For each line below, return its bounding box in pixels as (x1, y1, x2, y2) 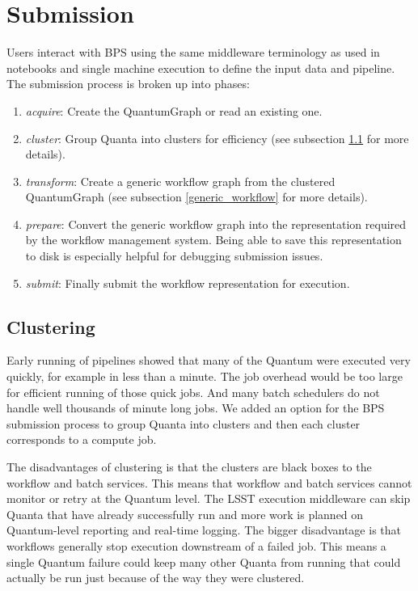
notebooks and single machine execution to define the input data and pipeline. (6, 59, 395, 76)
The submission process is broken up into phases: (6, 75, 250, 92)
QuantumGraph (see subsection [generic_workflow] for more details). (25, 188, 368, 205)
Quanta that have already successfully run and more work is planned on (6, 505, 364, 522)
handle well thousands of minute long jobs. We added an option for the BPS (6, 399, 385, 416)
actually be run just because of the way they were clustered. (6, 569, 305, 586)
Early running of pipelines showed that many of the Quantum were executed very (6, 352, 411, 369)
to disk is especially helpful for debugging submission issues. (25, 247, 323, 264)
